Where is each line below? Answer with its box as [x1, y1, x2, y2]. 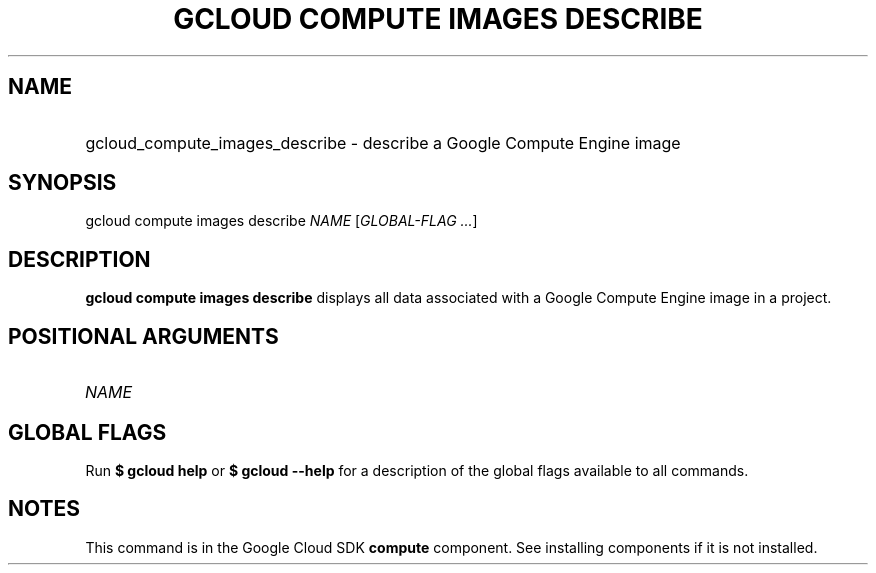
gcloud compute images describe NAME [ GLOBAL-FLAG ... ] [85, 212, 478, 230]
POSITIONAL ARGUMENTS [8, 323, 279, 349]
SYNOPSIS [8, 170, 117, 196]
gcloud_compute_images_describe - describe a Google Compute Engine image [85, 132, 681, 153]
